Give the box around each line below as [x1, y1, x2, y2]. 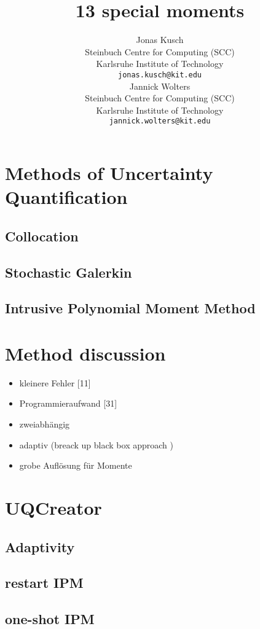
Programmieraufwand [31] [19, 397, 117, 410]
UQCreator [5, 495, 102, 520]
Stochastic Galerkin [5, 262, 132, 281]
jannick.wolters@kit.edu [109, 117, 211, 126]
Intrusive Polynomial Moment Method [5, 299, 256, 318]
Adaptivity [5, 537, 75, 556]
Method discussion [5, 340, 166, 365]
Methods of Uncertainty [5, 160, 213, 185]
